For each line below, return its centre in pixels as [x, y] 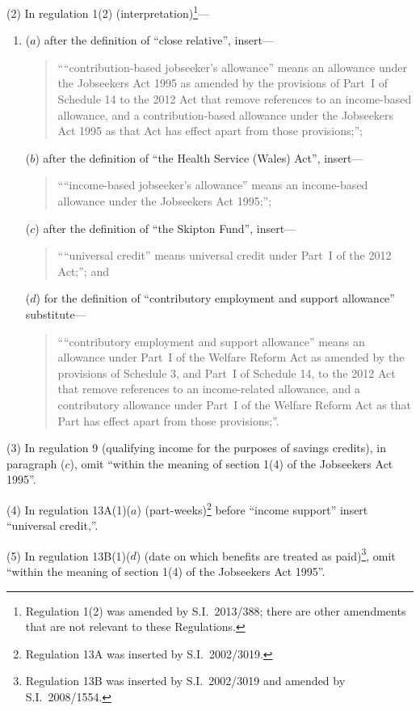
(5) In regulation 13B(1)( [69, 555]
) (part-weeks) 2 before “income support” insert [252, 508]
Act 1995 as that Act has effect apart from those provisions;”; [210, 131]
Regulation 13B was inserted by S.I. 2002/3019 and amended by [185, 681]
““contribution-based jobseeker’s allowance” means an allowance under [233, 67]
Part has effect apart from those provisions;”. [168, 420]
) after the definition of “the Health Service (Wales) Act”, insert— [199, 157]
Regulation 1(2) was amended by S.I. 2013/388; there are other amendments [216, 610]
